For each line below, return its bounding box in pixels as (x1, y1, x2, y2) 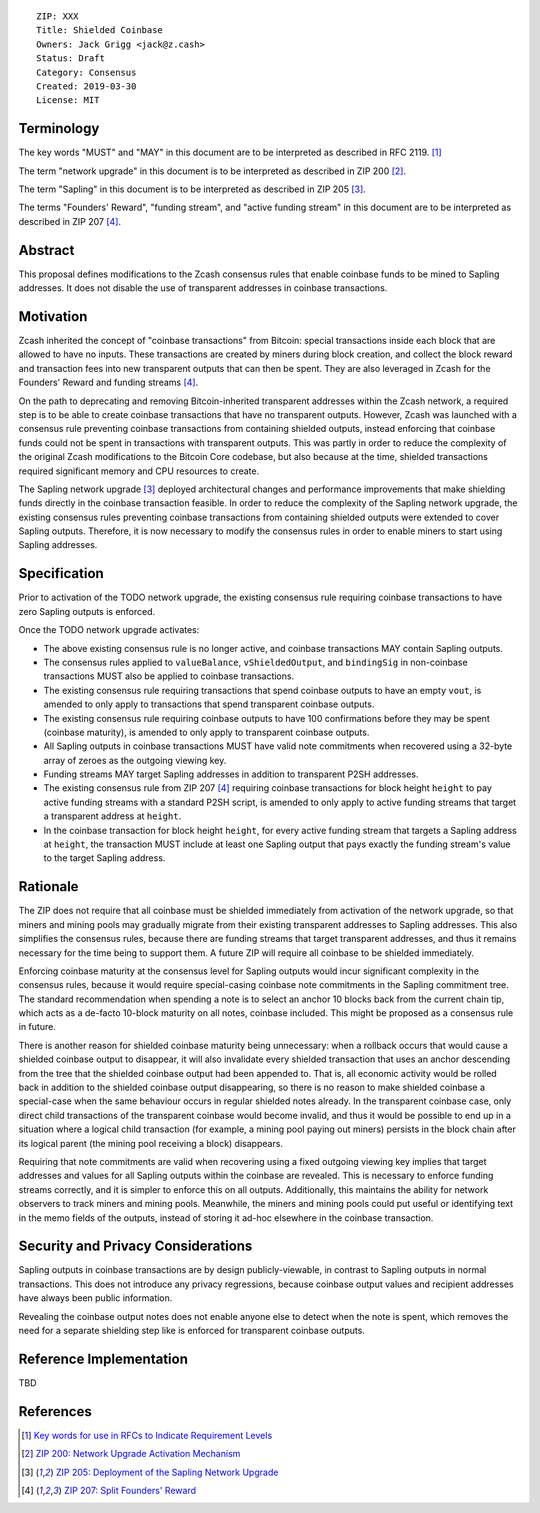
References (18, 1403, 92, 1420)
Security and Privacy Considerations (18, 1238, 253, 1255)
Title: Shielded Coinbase (36, 25, 164, 36)
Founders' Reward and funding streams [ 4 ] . (18, 376, 199, 389)
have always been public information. (18, 1292, 173, 1304)
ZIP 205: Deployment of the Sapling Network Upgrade (55, 1466, 279, 1478)
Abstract (18, 241, 75, 259)
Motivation (18, 308, 88, 325)
